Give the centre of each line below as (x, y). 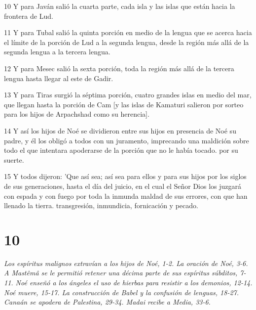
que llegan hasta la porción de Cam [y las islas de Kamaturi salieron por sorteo (124, 104)
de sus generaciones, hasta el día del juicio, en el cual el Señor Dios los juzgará (123, 186)
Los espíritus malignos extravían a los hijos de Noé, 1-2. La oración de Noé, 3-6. (126, 263)
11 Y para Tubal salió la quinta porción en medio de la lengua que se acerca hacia (128, 32)
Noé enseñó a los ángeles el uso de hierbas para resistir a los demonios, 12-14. (134, 282)
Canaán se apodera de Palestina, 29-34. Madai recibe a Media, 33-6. (107, 302)
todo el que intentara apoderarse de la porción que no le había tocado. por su (121, 150)
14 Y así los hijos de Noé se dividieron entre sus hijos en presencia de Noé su (120, 130)
